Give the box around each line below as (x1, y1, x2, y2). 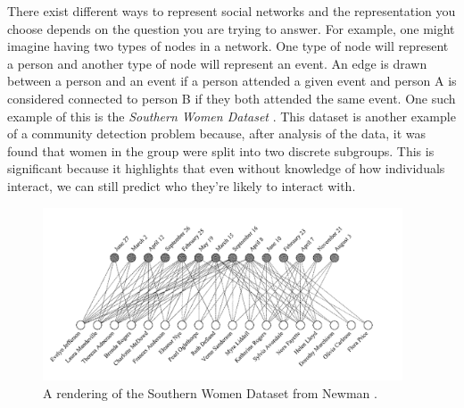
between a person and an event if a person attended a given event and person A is (7, 71, 457, 90)
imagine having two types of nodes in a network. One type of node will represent (7, 37, 449, 55)
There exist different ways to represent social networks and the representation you (7, 2, 456, 20)
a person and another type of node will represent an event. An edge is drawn (7, 54, 427, 72)
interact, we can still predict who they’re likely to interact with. (7, 176, 356, 195)
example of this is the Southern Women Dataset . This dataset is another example (7, 106, 456, 125)
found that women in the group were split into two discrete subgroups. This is (7, 141, 435, 160)
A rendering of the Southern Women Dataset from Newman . (43, 383, 377, 402)
